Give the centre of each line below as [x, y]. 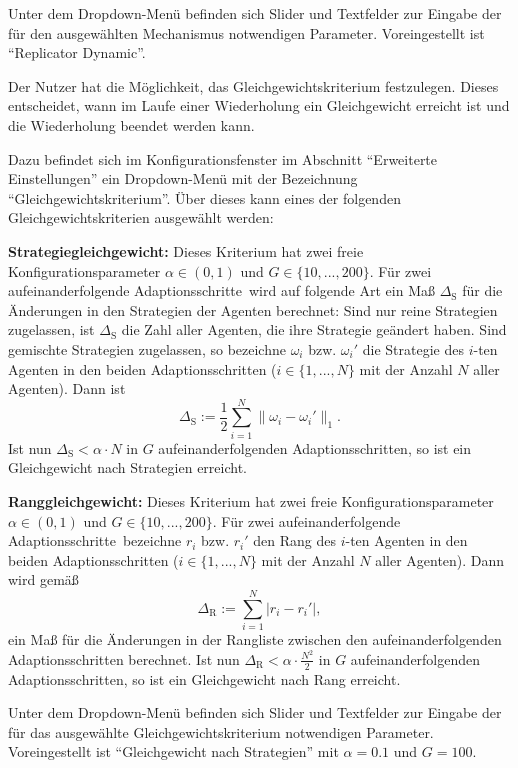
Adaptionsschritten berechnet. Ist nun [124, 658]
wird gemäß [43, 579]
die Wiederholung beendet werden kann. [131, 124]
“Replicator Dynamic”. [77, 52]
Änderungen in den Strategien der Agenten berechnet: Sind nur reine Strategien [253, 309]
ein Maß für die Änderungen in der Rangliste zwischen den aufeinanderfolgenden [255, 639]
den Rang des [294, 540]
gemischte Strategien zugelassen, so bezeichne [147, 348]
